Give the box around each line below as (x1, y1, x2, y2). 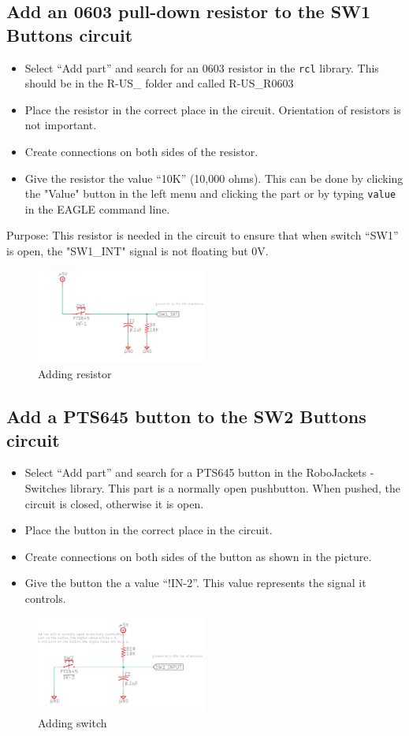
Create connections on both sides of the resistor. (24, 143, 258, 160)
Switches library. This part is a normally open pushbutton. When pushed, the (24, 480, 401, 496)
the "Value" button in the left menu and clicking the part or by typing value (24, 185, 396, 202)
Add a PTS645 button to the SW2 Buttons (6, 404, 366, 429)
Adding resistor (38, 366, 112, 382)
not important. (24, 117, 97, 133)
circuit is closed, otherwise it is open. (24, 495, 204, 511)
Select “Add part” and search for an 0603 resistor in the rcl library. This (24, 59, 379, 76)
